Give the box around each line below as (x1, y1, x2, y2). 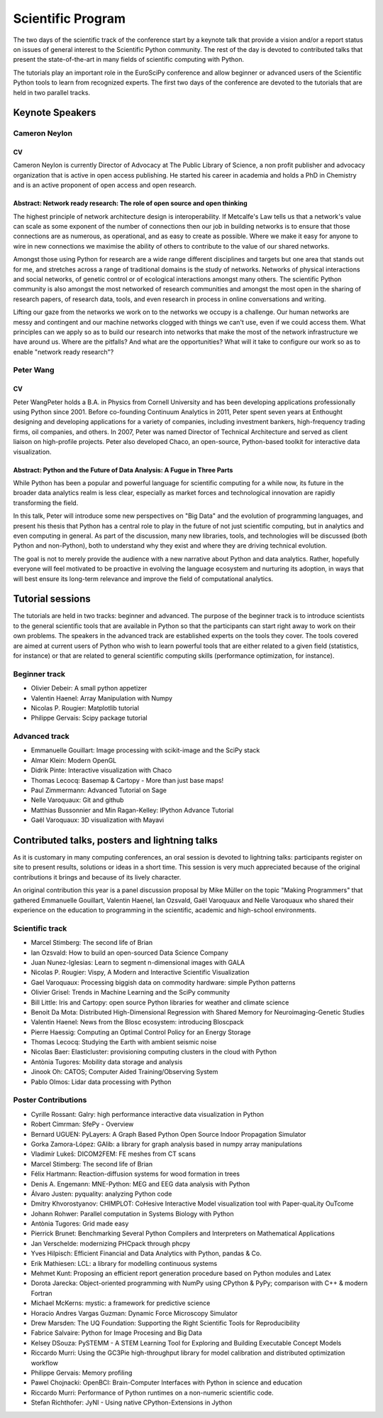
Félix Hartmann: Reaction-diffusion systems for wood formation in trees (30, 1169, 240, 1179)
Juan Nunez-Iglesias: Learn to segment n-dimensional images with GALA (30, 958, 245, 966)
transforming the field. (13, 498, 79, 507)
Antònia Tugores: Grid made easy (30, 1219, 129, 1228)
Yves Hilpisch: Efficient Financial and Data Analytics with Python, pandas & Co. (30, 1249, 262, 1257)
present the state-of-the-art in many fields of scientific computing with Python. (13, 55, 245, 64)
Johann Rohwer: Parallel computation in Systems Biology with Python (30, 1209, 234, 1218)
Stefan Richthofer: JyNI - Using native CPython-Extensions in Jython (30, 1398, 233, 1407)
